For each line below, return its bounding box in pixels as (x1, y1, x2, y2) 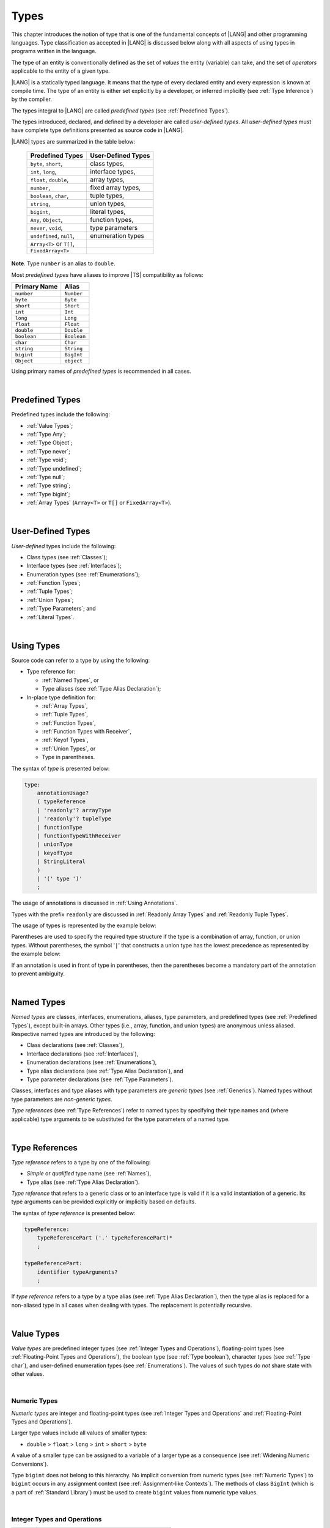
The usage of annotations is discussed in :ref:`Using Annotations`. (11, 899, 178, 907)
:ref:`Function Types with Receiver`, (42, 728, 131, 735)
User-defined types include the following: (11, 542, 116, 549)
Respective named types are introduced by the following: (11, 1030, 155, 1038)
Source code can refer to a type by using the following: (11, 656, 150, 664)
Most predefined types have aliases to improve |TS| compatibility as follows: (11, 271, 204, 278)
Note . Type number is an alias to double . (11, 260, 116, 267)
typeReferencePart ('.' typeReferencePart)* (37, 1235, 173, 1241)
